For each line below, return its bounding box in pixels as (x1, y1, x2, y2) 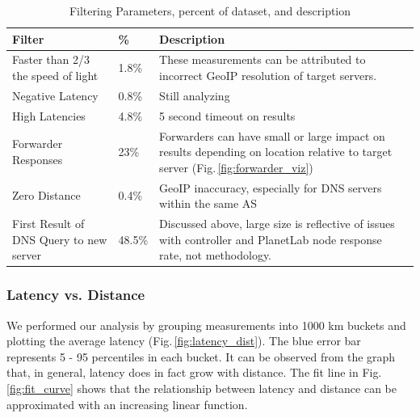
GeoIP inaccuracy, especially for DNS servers (159, 179, 382, 196)
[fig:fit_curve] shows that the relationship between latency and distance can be (6, 379, 397, 396)
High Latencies (12, 107, 86, 124)
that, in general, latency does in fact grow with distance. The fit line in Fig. (6, 364, 382, 381)
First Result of (12, 215, 85, 232)
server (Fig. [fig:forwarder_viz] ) (159, 158, 313, 175)
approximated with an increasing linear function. (6, 395, 248, 412)
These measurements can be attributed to (159, 51, 366, 68)
